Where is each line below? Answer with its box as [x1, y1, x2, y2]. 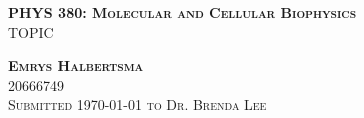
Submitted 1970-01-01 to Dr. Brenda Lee [8, 94, 267, 115]
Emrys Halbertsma [8, 55, 144, 76]
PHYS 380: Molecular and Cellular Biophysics [8, 2, 357, 22]
